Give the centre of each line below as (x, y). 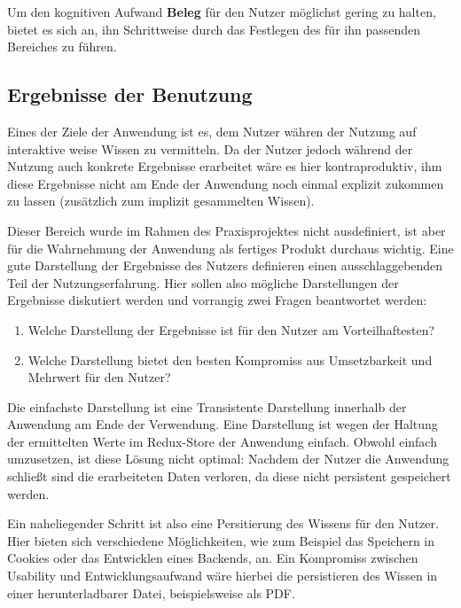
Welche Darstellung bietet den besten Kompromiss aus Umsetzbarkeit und (230, 359)
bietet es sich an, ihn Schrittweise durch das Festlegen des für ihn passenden (214, 29)
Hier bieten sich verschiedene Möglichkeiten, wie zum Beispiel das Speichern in (221, 540)
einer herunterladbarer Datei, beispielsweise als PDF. (151, 592)
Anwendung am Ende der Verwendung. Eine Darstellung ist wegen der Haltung (223, 424)
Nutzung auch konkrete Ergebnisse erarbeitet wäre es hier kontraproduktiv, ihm (225, 166)
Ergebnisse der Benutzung (130, 94)
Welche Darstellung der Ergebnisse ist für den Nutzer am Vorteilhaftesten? (231, 329)
